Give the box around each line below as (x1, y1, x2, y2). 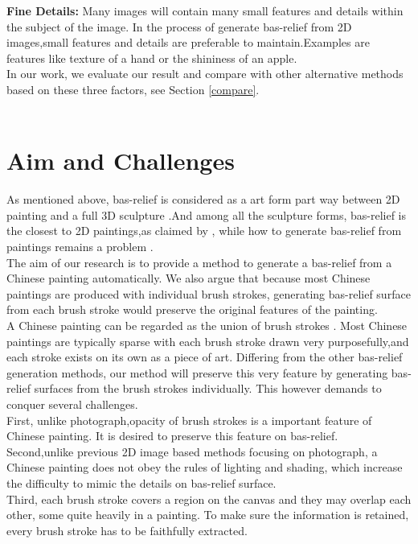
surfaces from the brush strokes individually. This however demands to (34, 380, 382, 397)
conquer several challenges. (6, 396, 138, 412)
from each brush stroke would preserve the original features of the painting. (6, 301, 378, 318)
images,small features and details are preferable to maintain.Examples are (6, 34, 370, 51)
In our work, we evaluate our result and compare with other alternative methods (6, 65, 404, 82)
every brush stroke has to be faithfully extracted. (6, 521, 248, 538)
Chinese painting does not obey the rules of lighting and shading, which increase (6, 459, 403, 476)
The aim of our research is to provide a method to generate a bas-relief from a (6, 253, 392, 270)
